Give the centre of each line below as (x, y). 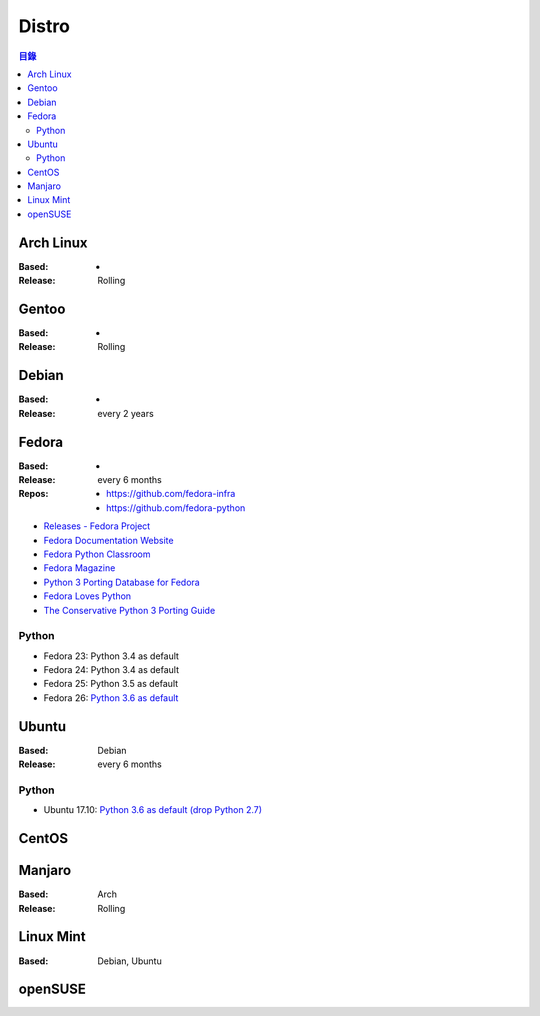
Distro (44, 26)
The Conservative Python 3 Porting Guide (129, 610)
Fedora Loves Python (87, 596)
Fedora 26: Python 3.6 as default (111, 697)
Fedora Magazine (79, 568)
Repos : (33, 494)
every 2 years (125, 413)
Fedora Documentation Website (108, 540)
